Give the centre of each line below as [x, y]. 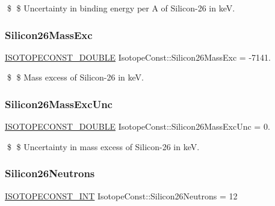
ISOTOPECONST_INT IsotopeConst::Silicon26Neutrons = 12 [121, 195]
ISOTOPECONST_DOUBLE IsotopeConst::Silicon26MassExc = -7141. [138, 57]
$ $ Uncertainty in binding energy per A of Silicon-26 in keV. [121, 8]
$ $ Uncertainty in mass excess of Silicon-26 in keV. [103, 146]
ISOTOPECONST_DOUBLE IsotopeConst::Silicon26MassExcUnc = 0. [137, 126]
